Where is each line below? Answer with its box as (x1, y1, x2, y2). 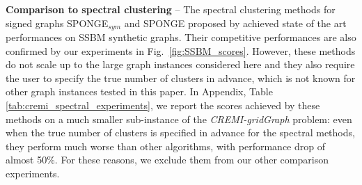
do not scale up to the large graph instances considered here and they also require (6, 57, 355, 72)
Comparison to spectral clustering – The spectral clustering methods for (6, 2, 336, 16)
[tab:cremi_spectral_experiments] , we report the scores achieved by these (6, 98, 320, 113)
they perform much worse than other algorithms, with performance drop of (6, 138, 325, 153)
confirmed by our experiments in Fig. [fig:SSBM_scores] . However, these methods (6, 43, 356, 58)
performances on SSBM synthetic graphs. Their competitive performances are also (6, 30, 356, 45)
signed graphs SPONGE (6, 15, 109, 30)
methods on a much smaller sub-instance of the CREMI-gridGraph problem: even (6, 111, 352, 126)
